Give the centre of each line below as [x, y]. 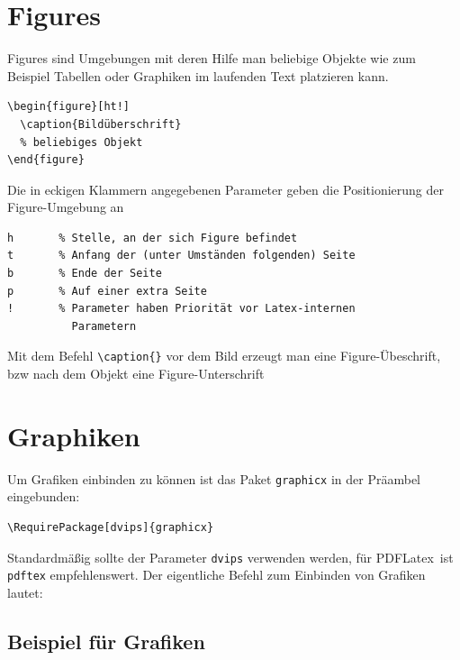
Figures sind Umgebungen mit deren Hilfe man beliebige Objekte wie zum [212, 58]
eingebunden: [44, 496]
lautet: [25, 592]
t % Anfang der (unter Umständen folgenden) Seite [181, 256]
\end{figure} [46, 160]
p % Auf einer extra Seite [107, 291]
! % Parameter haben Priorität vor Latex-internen [181, 309]
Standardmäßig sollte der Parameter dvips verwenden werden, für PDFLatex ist [230, 557]
